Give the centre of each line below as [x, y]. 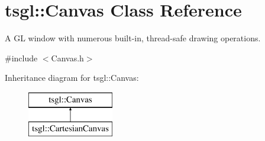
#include [21, 58]
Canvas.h [67, 58]
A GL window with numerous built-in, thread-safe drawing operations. [133, 38]
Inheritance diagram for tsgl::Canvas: [72, 78]
